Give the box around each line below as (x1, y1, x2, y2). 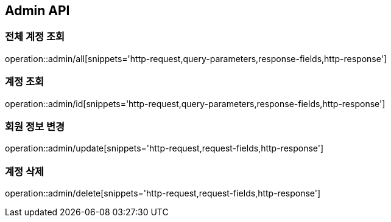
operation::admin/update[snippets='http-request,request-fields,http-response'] (5, 143, 324, 154)
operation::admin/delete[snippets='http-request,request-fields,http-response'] (5, 188, 321, 199)
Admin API (5, 3, 70, 18)
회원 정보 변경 (5, 120, 65, 133)
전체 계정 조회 (5, 30, 65, 43)
